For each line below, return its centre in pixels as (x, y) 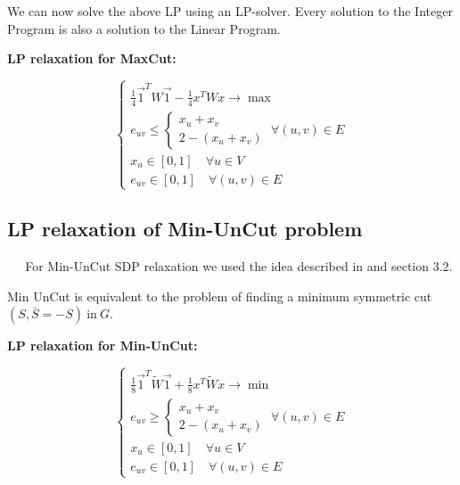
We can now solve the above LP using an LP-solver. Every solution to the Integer (230, 11)
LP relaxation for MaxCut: (92, 58)
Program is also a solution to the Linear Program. (144, 28)
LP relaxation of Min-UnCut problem (185, 229)
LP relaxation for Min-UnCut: (103, 345)
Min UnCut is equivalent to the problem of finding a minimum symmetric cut (220, 296)
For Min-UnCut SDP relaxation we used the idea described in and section (227, 266)
